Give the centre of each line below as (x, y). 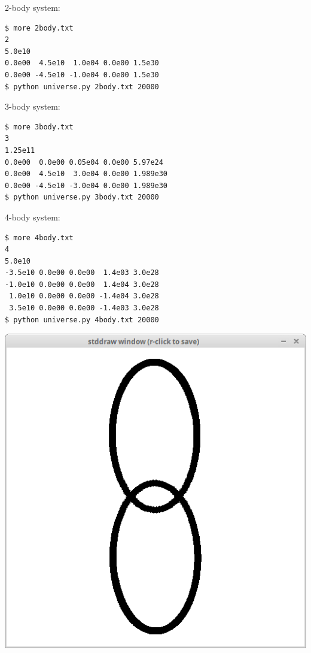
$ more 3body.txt (39, 127)
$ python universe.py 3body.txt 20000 (82, 197)
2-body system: (33, 7)
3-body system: (33, 106)
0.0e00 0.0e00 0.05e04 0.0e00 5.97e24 (84, 162)
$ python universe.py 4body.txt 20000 (82, 320)
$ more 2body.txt (39, 28)
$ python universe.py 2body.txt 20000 (82, 87)
